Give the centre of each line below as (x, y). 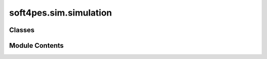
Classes (22, 30)
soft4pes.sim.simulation (61, 13)
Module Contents (36, 46)
